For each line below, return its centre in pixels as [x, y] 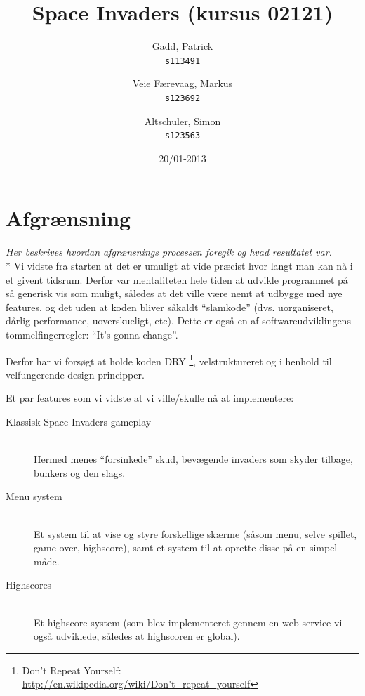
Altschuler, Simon [182, 120]
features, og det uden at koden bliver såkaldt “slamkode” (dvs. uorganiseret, [170, 307]
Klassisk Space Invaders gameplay [79, 421]
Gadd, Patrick [182, 46]
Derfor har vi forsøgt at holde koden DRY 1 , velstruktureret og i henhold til [169, 360]
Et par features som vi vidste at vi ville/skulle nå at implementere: [150, 398]
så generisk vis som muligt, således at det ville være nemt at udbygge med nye [174, 293]
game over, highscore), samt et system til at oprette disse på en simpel [186, 547]
